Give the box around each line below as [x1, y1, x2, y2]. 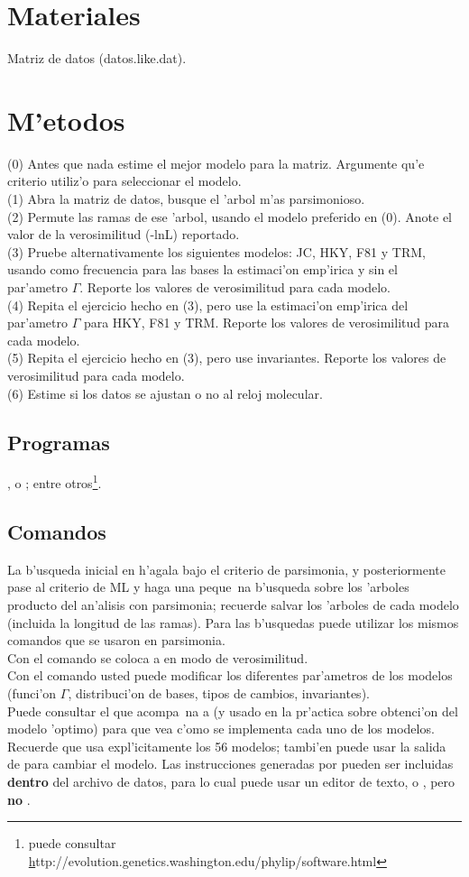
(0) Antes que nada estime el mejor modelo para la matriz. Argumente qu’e [7, 153, 425, 172]
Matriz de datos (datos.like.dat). [7, 49, 187, 68]
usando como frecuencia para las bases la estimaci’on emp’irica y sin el [7, 260, 398, 279]
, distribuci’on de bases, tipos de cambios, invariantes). [68, 683, 370, 702]
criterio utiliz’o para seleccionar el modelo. [7, 171, 242, 190]
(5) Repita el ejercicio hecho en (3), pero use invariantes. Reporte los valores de [7, 348, 446, 367]
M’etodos [7, 101, 125, 138]
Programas [7, 428, 110, 456]
